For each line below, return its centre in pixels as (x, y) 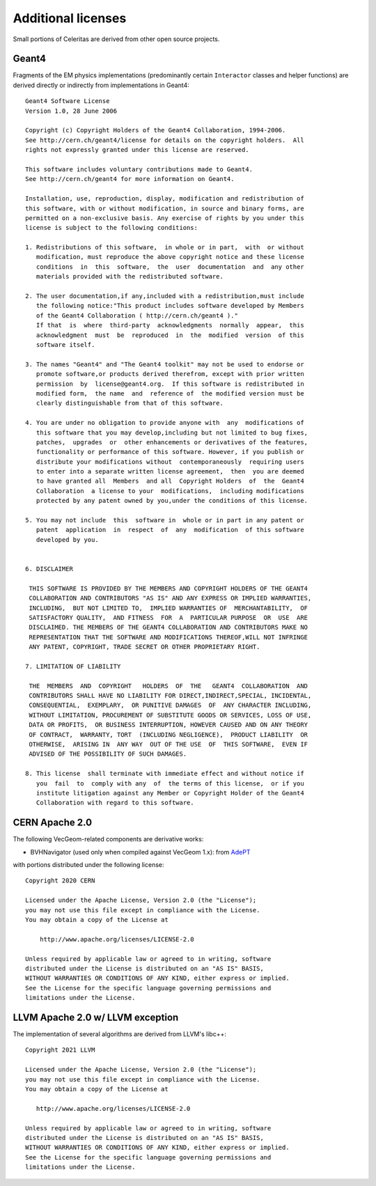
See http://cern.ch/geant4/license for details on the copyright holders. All (165, 140)
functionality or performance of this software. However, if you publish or (170, 452)
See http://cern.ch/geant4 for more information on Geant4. (130, 179)
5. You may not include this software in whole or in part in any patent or (165, 520)
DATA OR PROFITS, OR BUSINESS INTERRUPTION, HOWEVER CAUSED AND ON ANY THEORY (169, 725)
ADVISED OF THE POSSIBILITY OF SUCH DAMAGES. (108, 754)
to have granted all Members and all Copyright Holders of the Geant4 (170, 481)
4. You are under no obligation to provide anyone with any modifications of (165, 423)
